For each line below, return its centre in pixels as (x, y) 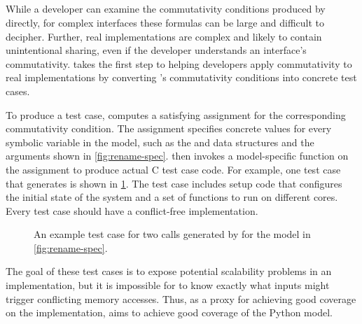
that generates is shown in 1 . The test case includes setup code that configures (174, 183)
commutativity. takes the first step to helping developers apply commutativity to (179, 63)
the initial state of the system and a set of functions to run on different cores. (172, 197)
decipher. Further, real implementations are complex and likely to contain (164, 36)
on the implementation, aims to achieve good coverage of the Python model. (169, 312)
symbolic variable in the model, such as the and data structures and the (160, 142)
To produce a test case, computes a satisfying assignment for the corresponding (176, 114)
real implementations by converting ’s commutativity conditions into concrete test (181, 77)
